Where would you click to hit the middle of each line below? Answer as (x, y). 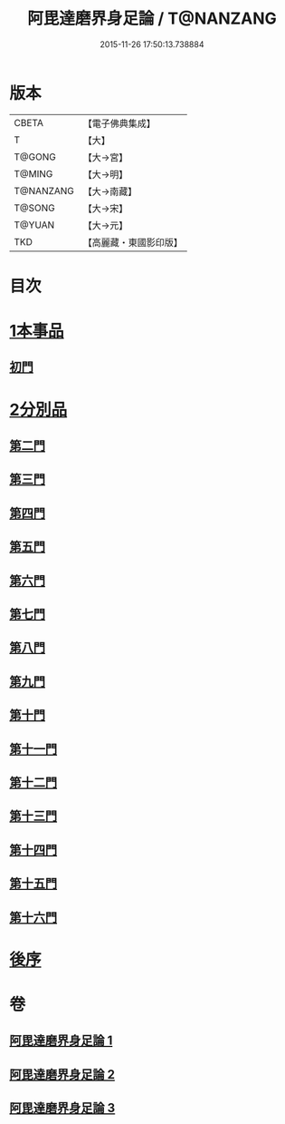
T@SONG (35, 208)
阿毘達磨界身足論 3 (62, 1108)
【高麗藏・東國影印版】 (133, 242)
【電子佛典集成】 (119, 123)
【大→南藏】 (110, 191)
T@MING (33, 173)
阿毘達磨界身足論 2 (62, 1075)
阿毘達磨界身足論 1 (61, 1041)
